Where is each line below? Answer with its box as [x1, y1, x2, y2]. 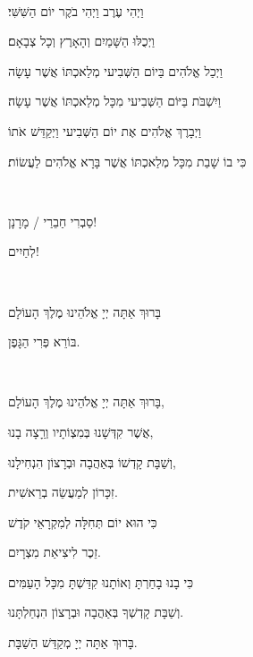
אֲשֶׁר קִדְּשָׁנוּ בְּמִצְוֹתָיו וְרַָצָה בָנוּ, [8, 422, 154, 440]
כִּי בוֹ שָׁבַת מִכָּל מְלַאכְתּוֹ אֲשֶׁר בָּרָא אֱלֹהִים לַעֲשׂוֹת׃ [8, 151, 247, 170]
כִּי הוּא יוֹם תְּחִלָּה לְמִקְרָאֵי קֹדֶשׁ [8, 512, 157, 531]
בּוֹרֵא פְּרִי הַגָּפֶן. [8, 332, 80, 351]
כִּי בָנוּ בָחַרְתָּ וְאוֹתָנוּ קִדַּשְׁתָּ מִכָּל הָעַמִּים [8, 572, 194, 591]
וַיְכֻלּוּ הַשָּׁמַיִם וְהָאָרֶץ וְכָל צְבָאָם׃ [8, 31, 155, 50]
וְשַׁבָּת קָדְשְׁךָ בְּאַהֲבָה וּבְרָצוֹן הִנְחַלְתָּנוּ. [8, 602, 184, 621]
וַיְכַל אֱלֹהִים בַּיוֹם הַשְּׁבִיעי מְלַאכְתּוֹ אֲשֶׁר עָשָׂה [8, 61, 223, 80]
